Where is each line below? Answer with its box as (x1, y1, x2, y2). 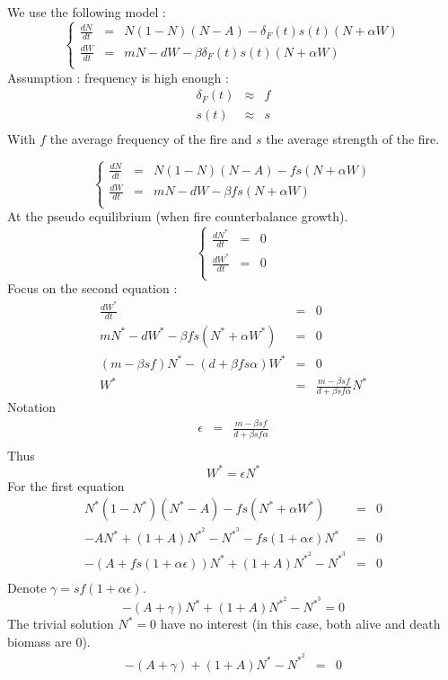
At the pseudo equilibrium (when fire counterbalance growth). (7, 207, 348, 226)
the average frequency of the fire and (49, 129, 252, 148)
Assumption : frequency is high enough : (7, 67, 229, 86)
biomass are (7, 631, 72, 650)
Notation (7, 398, 57, 416)
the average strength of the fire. (266, 129, 440, 148)
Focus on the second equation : (7, 279, 178, 298)
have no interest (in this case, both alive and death (160, 614, 441, 633)
